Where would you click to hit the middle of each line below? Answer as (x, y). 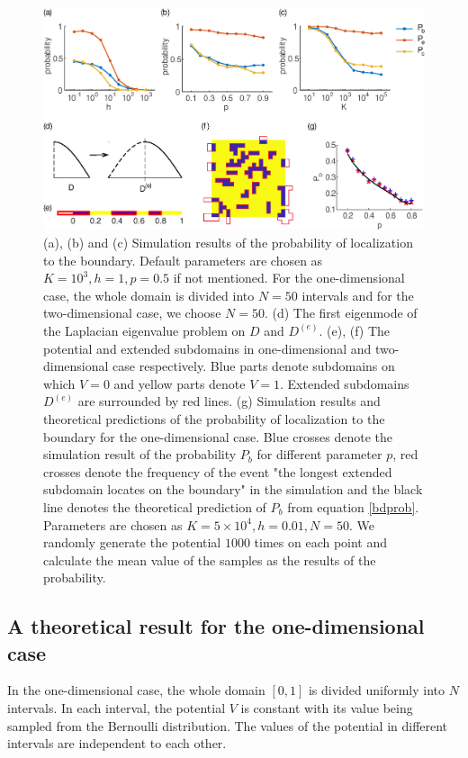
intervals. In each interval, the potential (117, 708)
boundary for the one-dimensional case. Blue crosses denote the (218, 436)
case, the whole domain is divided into (149, 295)
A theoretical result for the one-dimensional (216, 626)
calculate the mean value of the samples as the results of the (210, 559)
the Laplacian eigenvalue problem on (144, 330)
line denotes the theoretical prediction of (155, 506)
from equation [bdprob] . (353, 506)
